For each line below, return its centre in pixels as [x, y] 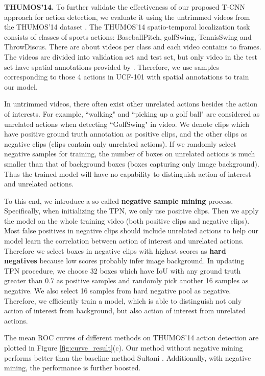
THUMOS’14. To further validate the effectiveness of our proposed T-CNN [125, 7]
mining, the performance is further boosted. [73, 368]
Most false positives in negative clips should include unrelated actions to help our [131, 231]
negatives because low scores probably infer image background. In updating [124, 261]
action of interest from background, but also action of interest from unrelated [125, 311]
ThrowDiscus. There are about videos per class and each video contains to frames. [133, 47]
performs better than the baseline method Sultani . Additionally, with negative [128, 357]
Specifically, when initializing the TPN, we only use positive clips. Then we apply [131, 211]
